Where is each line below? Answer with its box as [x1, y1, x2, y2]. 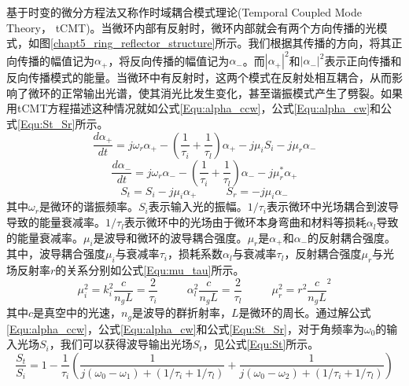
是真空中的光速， [33, 304, 122, 321]
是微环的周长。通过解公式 [238, 304, 371, 321]
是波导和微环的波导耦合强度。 [93, 229, 248, 245]
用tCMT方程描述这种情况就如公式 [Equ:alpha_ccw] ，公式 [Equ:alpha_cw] [6, 100, 370, 116]
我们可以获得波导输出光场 [60, 336, 193, 352]
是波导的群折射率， [131, 304, 231, 321]
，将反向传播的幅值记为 [108, 52, 230, 68]
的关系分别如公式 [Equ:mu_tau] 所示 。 [55, 262, 245, 278]
